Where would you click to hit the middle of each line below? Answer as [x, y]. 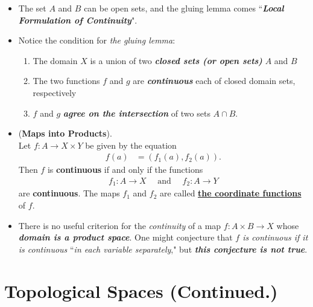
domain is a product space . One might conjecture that [125, 237]
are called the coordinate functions [231, 193]
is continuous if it [275, 237]
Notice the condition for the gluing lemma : [97, 40]
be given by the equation [131, 145]
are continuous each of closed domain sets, [214, 81]
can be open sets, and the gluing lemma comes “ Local [184, 8]
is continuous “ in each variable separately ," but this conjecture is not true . [163, 249]
